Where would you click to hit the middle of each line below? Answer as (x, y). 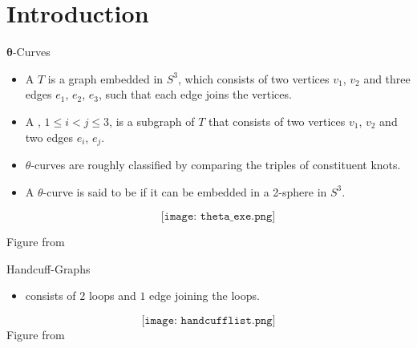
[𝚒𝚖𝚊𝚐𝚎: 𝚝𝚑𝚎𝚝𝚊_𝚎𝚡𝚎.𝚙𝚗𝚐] (218, 217)
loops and (112, 295)
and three (387, 78)
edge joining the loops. (204, 295)
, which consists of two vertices (254, 78)
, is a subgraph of (152, 121)
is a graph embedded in (105, 78)
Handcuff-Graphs (49, 268)
